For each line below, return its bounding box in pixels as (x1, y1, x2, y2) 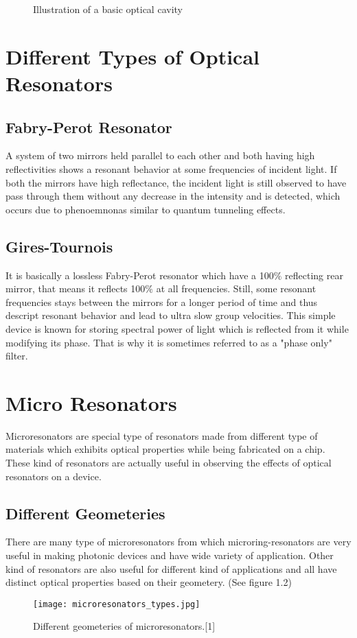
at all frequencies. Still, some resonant (156, 281, 316, 296)
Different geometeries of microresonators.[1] (33, 619, 216, 633)
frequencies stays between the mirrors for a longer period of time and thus (5, 294, 318, 309)
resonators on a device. (5, 469, 102, 483)
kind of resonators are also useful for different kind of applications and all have (5, 561, 337, 576)
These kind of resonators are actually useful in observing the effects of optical (5, 456, 332, 469)
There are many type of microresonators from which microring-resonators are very (5, 534, 352, 549)
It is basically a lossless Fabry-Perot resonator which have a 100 (5, 268, 274, 282)
